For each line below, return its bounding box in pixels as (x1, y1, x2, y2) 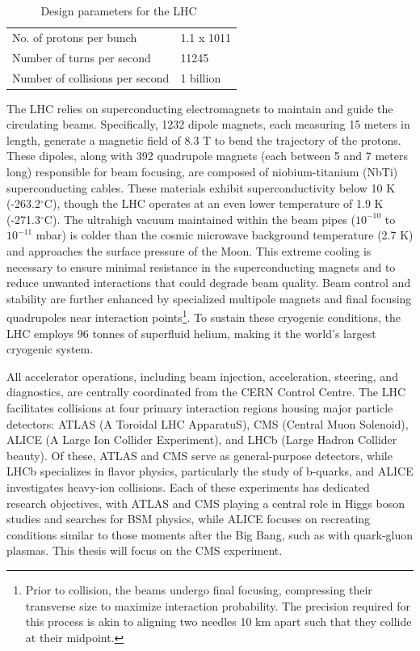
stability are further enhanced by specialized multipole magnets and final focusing (6, 290, 412, 306)
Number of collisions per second (12, 69, 170, 86)
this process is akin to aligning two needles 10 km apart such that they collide (25, 613, 412, 630)
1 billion (180, 69, 221, 86)
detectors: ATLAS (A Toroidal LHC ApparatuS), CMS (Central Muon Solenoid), (6, 415, 409, 432)
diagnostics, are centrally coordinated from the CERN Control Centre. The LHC (6, 383, 406, 400)
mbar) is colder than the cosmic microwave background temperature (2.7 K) (36, 226, 414, 243)
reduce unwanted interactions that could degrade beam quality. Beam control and (6, 274, 411, 291)
